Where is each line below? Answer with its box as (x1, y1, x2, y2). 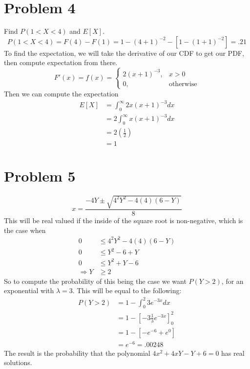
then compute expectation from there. (4, 57, 118, 68)
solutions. (4, 357, 32, 368)
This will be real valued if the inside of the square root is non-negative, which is (4, 215, 243, 225)
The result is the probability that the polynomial (4, 347, 150, 358)
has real (221, 347, 245, 358)
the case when (4, 225, 46, 235)
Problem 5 (4, 166, 76, 186)
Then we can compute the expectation (4, 88, 119, 98)
